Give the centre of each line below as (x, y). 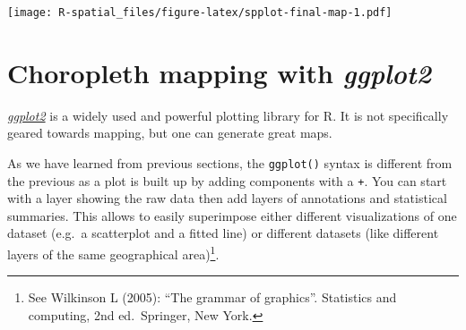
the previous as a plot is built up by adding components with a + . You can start (227, 180)
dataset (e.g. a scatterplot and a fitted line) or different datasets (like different (223, 233)
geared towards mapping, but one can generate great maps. (170, 133)
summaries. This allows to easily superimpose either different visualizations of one (232, 215)
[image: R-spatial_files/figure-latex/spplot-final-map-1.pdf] (200, 13)
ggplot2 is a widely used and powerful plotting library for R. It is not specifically (228, 115)
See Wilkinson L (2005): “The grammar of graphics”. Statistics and (212, 297)
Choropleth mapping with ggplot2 (220, 72)
